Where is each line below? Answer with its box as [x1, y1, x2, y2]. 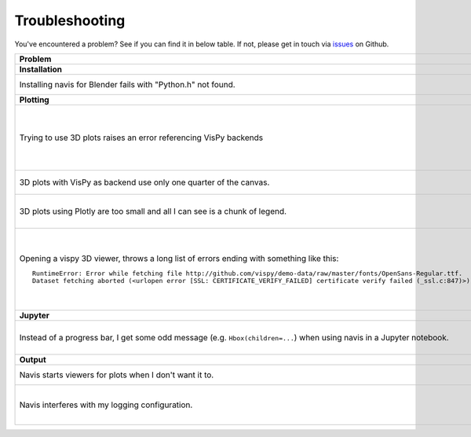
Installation [19, 64, 63, 75]
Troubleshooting [14, 12, 126, 29]
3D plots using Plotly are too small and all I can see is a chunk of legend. [19, 205, 287, 216]
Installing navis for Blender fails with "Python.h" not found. [19, 79, 235, 90]
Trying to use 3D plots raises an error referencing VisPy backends [19, 132, 263, 143]
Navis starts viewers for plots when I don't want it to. [19, 369, 214, 380]
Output [19, 354, 46, 365]
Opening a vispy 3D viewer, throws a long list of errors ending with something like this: [19, 253, 339, 264]
